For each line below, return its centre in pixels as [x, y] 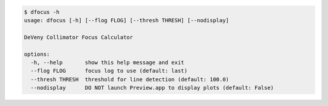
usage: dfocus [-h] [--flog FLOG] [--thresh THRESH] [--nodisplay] [127, 20]
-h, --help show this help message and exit [108, 62]
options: [37, 54]
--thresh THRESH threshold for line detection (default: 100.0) [130, 79]
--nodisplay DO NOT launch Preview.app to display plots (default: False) [152, 88]
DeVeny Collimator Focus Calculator [79, 37]
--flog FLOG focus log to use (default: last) [109, 71]
